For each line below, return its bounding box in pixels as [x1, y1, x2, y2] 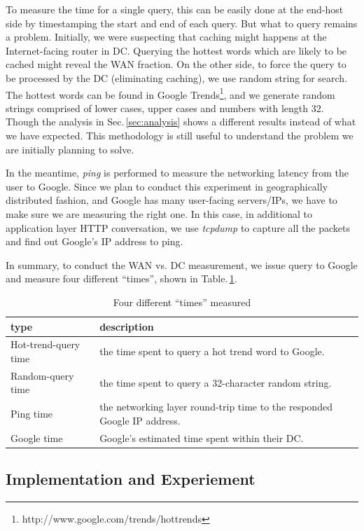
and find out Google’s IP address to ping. [6, 234, 183, 249]
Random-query [10, 368, 74, 382]
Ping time [10, 406, 53, 421]
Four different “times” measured [113, 294, 251, 309]
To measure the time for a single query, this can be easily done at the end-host [6, 2, 344, 16]
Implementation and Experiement [6, 468, 255, 490]
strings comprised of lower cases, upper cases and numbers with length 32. [6, 100, 324, 115]
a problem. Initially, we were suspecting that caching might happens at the [6, 29, 327, 44]
